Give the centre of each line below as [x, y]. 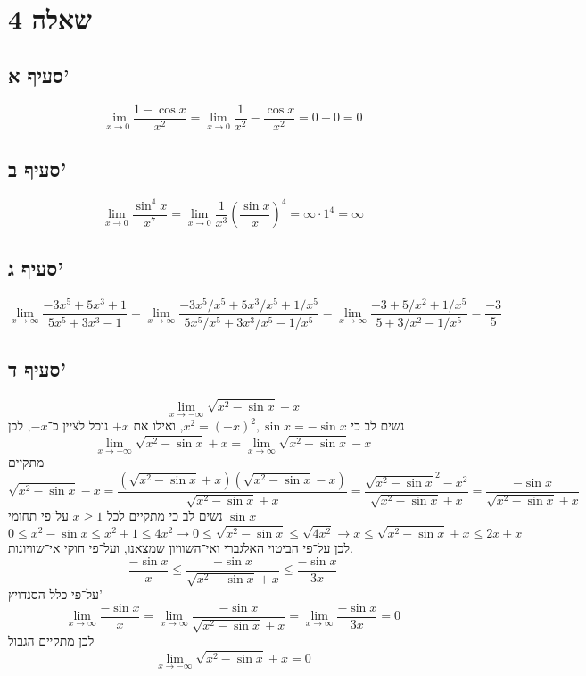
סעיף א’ [39, 75]
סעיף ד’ [37, 368]
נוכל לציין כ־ [78, 426]
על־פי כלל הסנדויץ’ [55, 594]
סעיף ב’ [37, 169]
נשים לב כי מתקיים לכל [165, 516]
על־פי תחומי [38, 516]
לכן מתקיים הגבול [51, 641]
